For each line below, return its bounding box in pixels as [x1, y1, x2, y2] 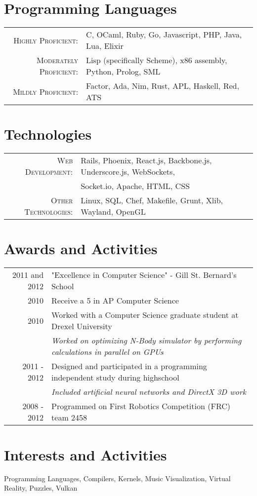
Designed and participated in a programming [51, 360, 207, 372]
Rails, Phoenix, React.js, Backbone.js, [81, 154, 212, 166]
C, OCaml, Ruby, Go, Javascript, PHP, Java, [86, 29, 242, 40]
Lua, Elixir [86, 40, 124, 52]
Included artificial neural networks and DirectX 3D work [51, 386, 246, 398]
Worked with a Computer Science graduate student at [51, 309, 239, 321]
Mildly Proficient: [13, 85, 79, 97]
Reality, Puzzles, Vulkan [4, 483, 78, 493]
